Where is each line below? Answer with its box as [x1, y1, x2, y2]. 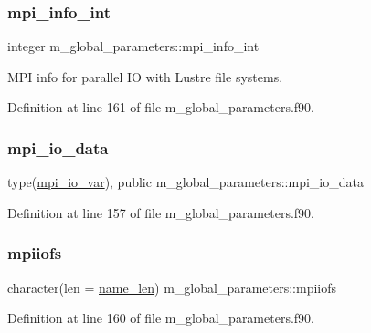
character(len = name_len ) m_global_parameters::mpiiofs [7, 277, 337, 297]
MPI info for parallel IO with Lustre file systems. [7, 67, 283, 86]
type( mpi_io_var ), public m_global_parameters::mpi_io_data [7, 172, 364, 192]
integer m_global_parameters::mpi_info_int [7, 36, 260, 56]
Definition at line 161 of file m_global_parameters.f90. [7, 98, 314, 117]
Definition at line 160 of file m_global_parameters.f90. [7, 308, 314, 328]
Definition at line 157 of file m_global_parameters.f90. [7, 203, 314, 222]
